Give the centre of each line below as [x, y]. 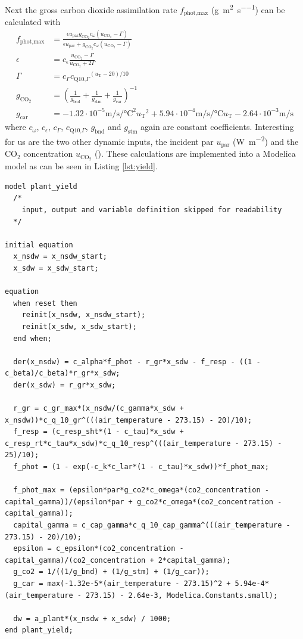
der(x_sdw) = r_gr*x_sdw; [65, 385]
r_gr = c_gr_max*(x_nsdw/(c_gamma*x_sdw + [99, 409]
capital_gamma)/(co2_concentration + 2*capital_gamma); [118, 560]
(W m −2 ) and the [266, 140]
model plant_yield [41, 186]
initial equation [39, 245]
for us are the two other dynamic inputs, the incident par [109, 141]
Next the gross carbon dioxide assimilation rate [91, 9]
